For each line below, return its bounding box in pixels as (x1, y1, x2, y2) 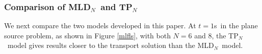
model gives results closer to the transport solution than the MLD (7, 40, 214, 50)
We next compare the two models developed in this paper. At (4, 20, 196, 31)
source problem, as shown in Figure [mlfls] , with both (4, 30, 171, 40)
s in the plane (214, 20, 258, 31)
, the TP (212, 30, 239, 40)
